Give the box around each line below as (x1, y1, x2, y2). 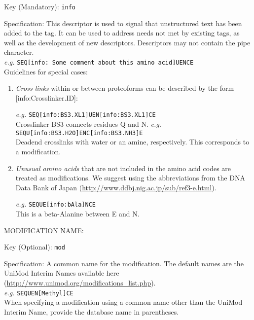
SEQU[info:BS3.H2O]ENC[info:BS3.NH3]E (15, 129, 143, 137)
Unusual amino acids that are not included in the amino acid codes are (15, 163, 231, 173)
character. (4, 47, 34, 57)
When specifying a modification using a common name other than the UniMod (4, 297, 243, 307)
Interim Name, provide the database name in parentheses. (4, 306, 179, 317)
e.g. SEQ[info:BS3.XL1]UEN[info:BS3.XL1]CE (15, 109, 156, 119)
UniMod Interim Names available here (4, 268, 119, 278)
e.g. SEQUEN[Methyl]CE (4, 287, 73, 297)
